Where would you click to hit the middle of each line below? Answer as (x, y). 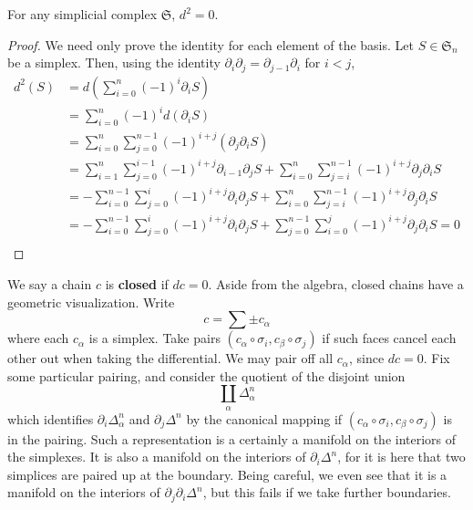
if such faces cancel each (389, 338)
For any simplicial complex (82, 14)
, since (366, 358)
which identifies (51, 418)
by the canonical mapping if (264, 418)
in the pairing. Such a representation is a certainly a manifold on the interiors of (232, 438)
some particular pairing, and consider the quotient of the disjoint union (206, 375)
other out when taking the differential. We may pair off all (170, 358)
